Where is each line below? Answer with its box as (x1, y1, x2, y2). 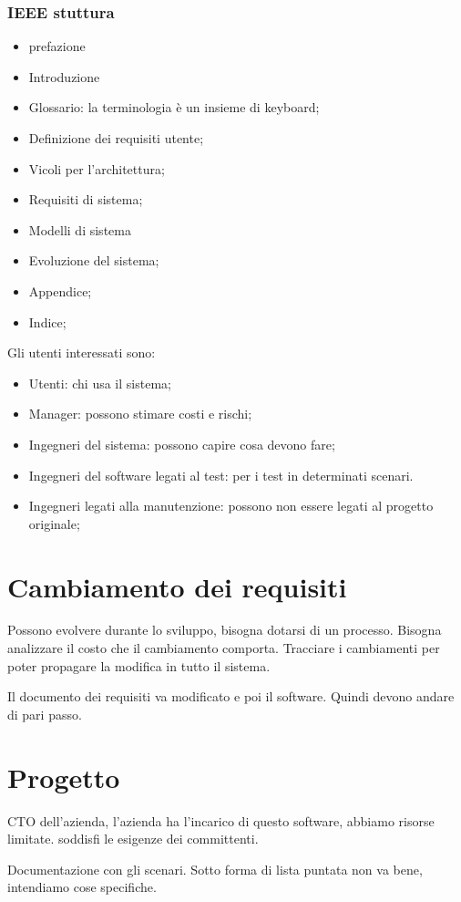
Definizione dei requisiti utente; (28, 129, 204, 147)
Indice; (28, 312, 67, 331)
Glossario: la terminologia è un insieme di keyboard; (28, 98, 320, 117)
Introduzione (28, 67, 100, 86)
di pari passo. (7, 704, 82, 723)
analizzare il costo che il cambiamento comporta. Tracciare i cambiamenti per (7, 638, 440, 658)
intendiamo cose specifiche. (7, 877, 157, 897)
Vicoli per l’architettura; (28, 159, 165, 178)
